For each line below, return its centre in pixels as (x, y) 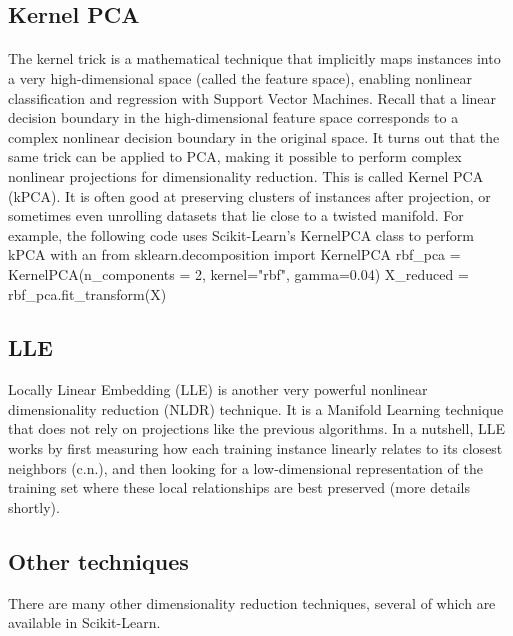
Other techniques (98, 560)
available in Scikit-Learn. (84, 622)
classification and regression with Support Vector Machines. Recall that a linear (252, 97)
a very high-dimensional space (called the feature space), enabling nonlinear (240, 77)
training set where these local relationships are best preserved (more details (239, 487)
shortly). (34, 506)
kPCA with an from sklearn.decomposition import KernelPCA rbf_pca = (234, 254)
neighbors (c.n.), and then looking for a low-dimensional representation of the (245, 467)
